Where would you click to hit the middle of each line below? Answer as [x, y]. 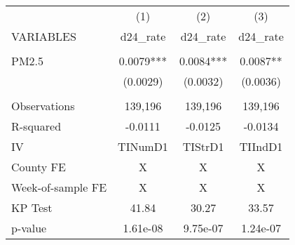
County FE [39, 167]
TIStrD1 [203, 146]
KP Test [32, 207]
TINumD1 [143, 146]
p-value [29, 228]
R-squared [36, 126]
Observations [43, 106]
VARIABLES [44, 36]
